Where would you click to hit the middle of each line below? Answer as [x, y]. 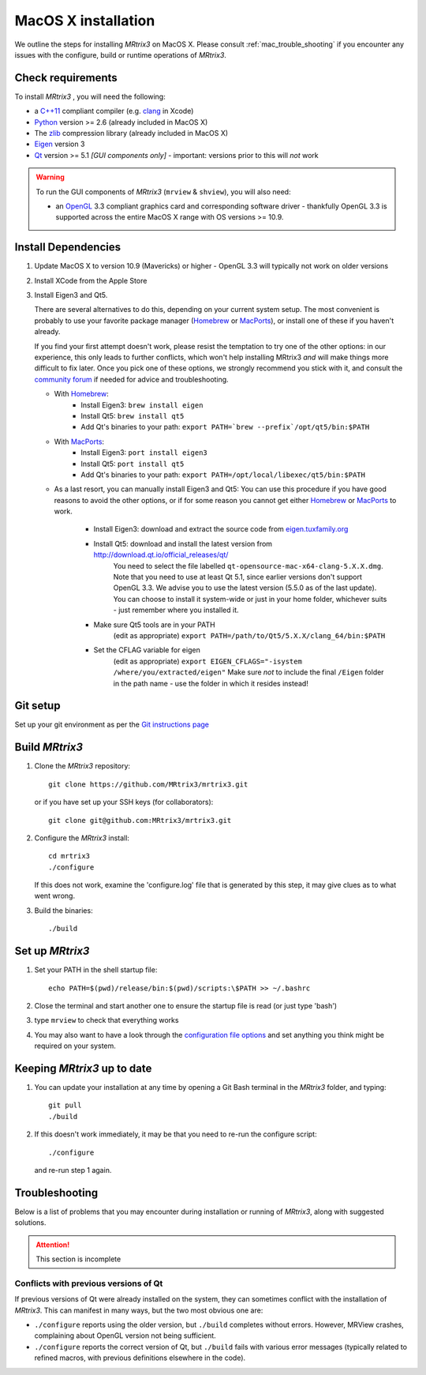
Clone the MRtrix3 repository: [82, 766]
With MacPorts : [79, 441]
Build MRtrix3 [49, 748]
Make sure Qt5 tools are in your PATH [155, 625]
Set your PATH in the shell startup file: [96, 970]
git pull [65, 1105]
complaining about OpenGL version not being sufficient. [125, 1336]
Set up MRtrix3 [52, 951]
